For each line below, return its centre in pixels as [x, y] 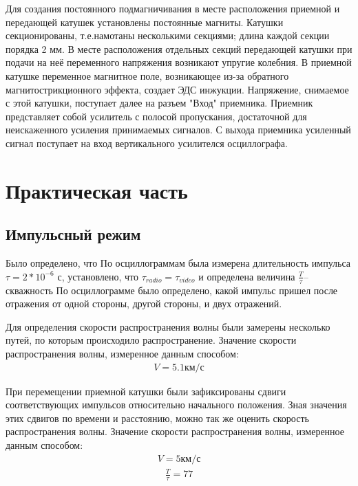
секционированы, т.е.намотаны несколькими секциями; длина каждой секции [168, 35]
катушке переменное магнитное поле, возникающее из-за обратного [147, 75]
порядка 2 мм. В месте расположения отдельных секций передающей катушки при [179, 48]
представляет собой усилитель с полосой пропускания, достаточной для [156, 116]
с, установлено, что [98, 276]
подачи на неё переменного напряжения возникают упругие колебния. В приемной [179, 62]
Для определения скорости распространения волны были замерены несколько [168, 326]
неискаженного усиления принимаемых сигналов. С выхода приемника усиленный [178, 130]
